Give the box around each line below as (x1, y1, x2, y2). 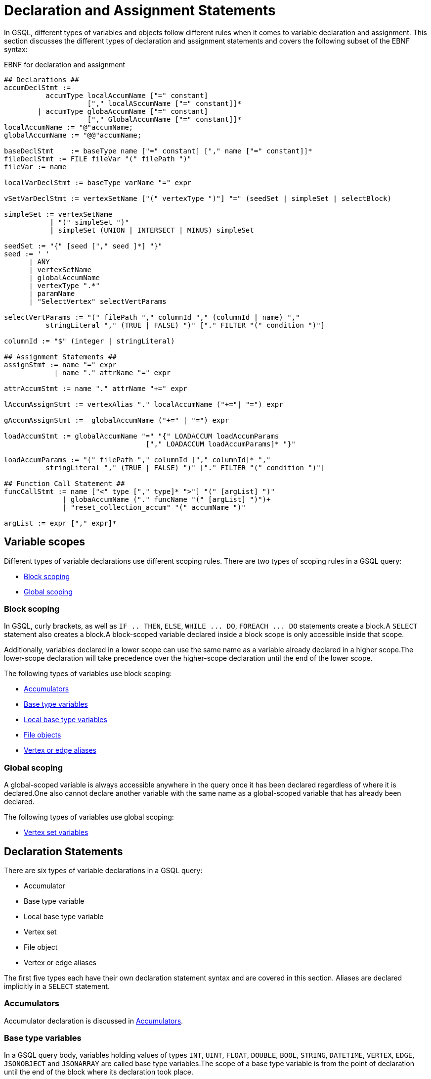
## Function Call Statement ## (4, 479, 125, 488)
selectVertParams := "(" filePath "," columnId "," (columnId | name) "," (4, 313, 300, 321)
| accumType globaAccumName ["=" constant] (37, 107, 209, 115)
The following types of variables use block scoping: (4, 669, 172, 678)
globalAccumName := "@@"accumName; (4, 131, 142, 139)
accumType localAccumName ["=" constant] (45, 91, 209, 99)
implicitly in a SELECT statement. (4, 981, 110, 990)
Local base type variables (24, 715, 107, 724)
